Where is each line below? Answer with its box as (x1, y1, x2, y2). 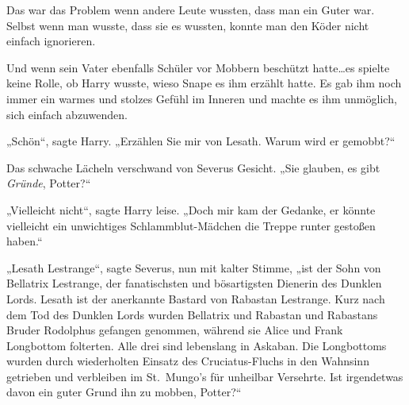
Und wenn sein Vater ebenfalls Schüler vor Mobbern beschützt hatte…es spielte (6, 59, 390, 75)
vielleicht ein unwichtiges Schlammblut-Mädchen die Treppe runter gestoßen (6, 217, 376, 233)
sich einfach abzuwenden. (6, 106, 128, 122)
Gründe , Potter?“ (6, 175, 91, 191)
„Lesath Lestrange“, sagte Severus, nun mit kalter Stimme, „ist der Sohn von (6, 259, 381, 276)
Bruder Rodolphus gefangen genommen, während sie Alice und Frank (6, 322, 343, 338)
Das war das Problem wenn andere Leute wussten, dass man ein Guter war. (6, 2, 375, 17)
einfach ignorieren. (6, 33, 96, 49)
